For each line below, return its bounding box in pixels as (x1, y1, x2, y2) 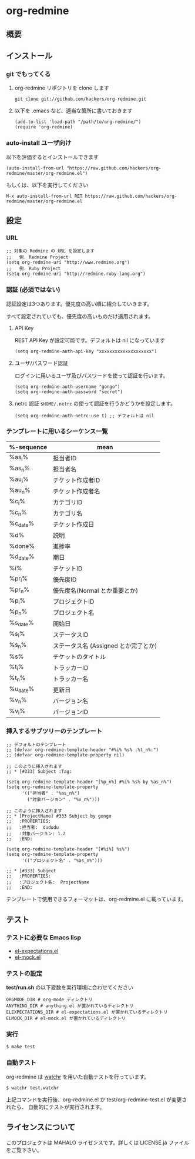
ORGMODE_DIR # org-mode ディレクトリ (6, 997, 93, 1003)
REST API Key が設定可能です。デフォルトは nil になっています (14, 337, 166, 344)
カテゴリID (52, 498, 83, 506)
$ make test (6, 1044, 35, 1050)
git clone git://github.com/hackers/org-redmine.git (14, 96, 147, 102)
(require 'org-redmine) (14, 124, 73, 130)
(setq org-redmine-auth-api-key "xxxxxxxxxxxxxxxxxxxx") (14, 348, 157, 354)
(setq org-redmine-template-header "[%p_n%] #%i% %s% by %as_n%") (6, 779, 172, 785)
